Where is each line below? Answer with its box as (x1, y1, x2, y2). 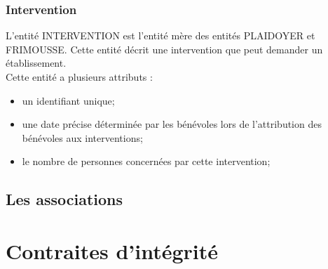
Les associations (6, 188, 123, 210)
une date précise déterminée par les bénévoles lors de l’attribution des (22, 117, 322, 131)
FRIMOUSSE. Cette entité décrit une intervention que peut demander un (6, 41, 323, 56)
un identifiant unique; (22, 93, 115, 107)
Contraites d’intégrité (6, 236, 219, 265)
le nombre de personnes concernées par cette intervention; (22, 154, 271, 169)
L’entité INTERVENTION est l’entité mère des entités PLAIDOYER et (6, 28, 315, 43)
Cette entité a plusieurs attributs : (6, 70, 153, 84)
